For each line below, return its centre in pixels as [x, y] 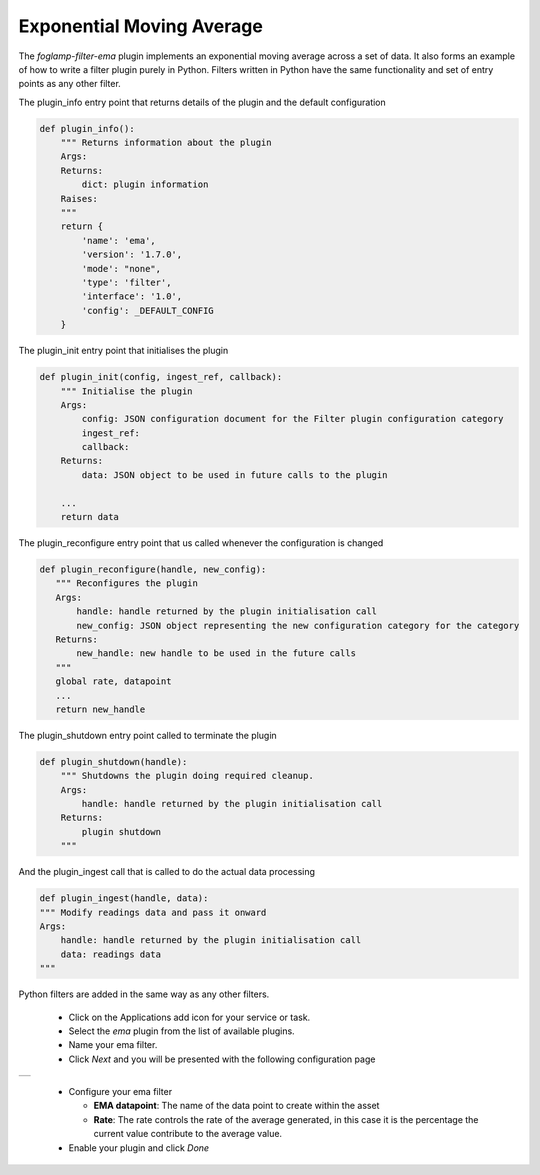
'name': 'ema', [119, 240]
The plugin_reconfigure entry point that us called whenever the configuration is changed [201, 543]
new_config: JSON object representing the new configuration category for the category [298, 625]
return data [90, 517]
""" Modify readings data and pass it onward [153, 912]
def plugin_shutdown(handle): [113, 761]
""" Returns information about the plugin [166, 143]
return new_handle [100, 709]
